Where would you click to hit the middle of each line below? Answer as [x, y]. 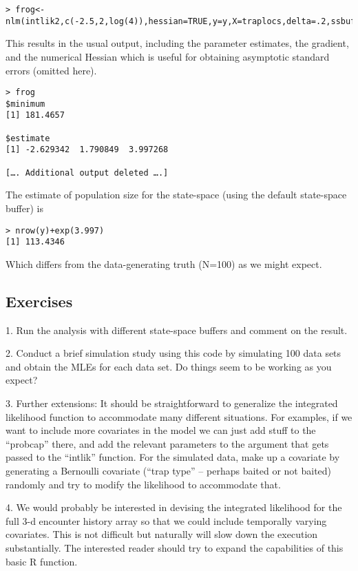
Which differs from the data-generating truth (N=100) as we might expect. [164, 263]
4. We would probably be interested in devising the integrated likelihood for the [174, 507]
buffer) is [24, 208]
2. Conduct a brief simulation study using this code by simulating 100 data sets [173, 353]
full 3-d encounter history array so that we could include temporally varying [166, 520]
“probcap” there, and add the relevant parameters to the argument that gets [167, 443]
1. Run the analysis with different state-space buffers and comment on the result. [177, 330]
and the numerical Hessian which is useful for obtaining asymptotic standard [168, 56]
